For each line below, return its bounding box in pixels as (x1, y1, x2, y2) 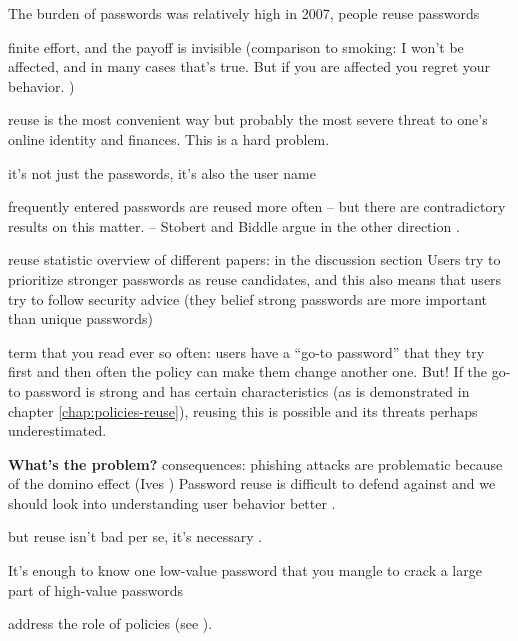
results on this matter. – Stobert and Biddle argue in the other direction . (8, 215, 460, 236)
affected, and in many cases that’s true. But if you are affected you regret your (8, 56, 491, 77)
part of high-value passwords (8, 579, 183, 600)
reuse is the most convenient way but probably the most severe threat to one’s (8, 109, 488, 130)
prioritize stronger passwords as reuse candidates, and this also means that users (8, 268, 502, 289)
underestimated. (8, 420, 107, 441)
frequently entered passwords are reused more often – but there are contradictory (8, 196, 506, 217)
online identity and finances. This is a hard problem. (8, 128, 330, 149)
